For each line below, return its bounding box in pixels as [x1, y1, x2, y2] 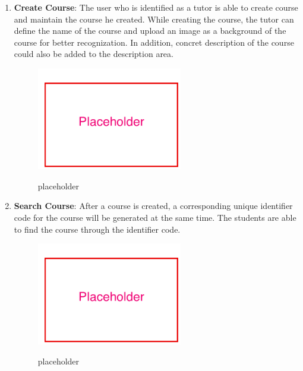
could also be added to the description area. [14, 47, 173, 60]
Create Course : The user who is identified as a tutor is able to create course [14, 1, 298, 13]
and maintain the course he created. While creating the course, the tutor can [14, 12, 294, 25]
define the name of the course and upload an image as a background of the [14, 24, 286, 37]
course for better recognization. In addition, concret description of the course [14, 36, 294, 48]
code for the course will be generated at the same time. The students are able [14, 211, 296, 223]
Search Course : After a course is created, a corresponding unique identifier [14, 199, 293, 212]
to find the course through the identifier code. [14, 223, 181, 235]
